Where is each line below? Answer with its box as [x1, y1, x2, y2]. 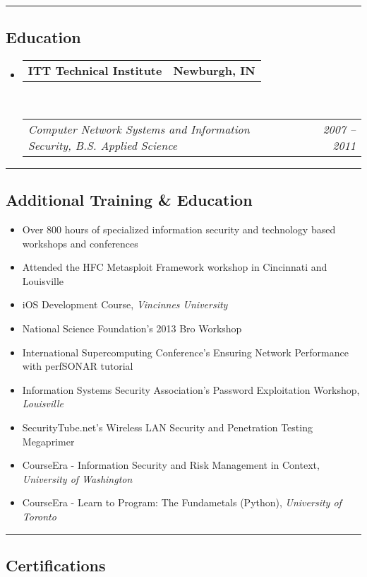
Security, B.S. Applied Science [28, 136, 178, 153]
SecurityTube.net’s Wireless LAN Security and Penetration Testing [22, 419, 313, 434]
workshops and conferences [22, 235, 138, 250]
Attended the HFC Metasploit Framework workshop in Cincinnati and [22, 260, 327, 274]
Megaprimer [22, 433, 75, 448]
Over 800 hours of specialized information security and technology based [22, 222, 336, 236]
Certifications [6, 554, 106, 576]
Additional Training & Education [6, 189, 253, 211]
